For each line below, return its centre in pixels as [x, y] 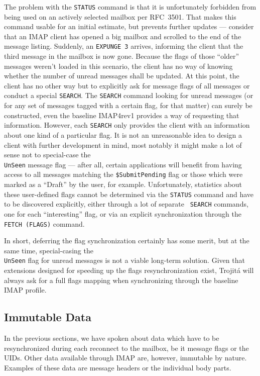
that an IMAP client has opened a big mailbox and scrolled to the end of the [123, 36]
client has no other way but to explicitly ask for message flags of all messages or [127, 85]
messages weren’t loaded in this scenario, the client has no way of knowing [118, 66]
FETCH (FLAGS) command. [44, 223]
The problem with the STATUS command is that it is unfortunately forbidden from [130, 7]
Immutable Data [48, 317]
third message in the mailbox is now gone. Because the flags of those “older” [122, 56]
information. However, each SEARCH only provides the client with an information [127, 125]
